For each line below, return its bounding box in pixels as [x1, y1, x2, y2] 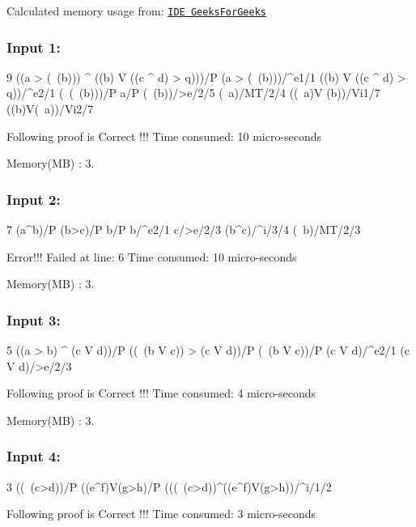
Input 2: [6, 189, 61, 209]
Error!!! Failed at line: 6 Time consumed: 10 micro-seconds [6, 248, 297, 265]
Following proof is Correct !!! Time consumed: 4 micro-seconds [6, 385, 316, 402]
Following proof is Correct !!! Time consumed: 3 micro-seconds [6, 505, 316, 522]
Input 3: [6, 309, 61, 329]
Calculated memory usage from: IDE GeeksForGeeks [6, 2, 266, 19]
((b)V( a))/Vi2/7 [6, 100, 94, 117]
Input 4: [6, 446, 61, 466]
